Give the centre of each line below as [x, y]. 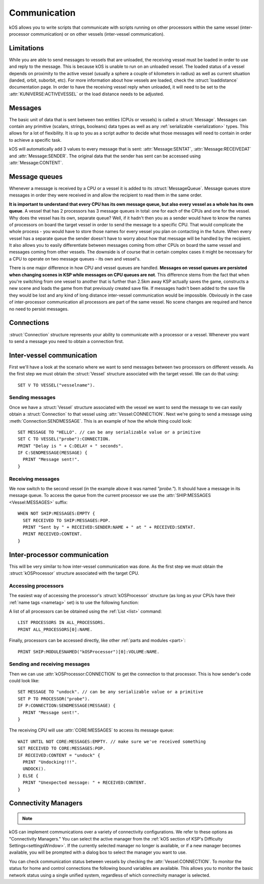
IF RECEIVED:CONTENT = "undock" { [59, 755]
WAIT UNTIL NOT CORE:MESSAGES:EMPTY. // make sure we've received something [112, 741]
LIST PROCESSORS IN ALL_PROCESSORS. [62, 623]
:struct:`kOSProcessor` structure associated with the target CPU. [74, 573]
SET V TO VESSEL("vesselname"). [56, 385]
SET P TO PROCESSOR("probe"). [54, 699]
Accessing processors [36, 585]
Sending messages [32, 397]
